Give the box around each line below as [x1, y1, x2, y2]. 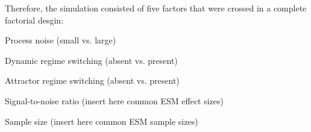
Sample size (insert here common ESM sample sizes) [5, 115, 198, 127]
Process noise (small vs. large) [5, 34, 116, 46]
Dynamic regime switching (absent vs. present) [5, 54, 178, 66]
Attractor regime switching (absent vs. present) [5, 74, 180, 87]
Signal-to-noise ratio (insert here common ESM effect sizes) [5, 94, 224, 107]
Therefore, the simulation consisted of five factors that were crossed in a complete [5, 2, 307, 14]
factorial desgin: [5, 13, 63, 26]
